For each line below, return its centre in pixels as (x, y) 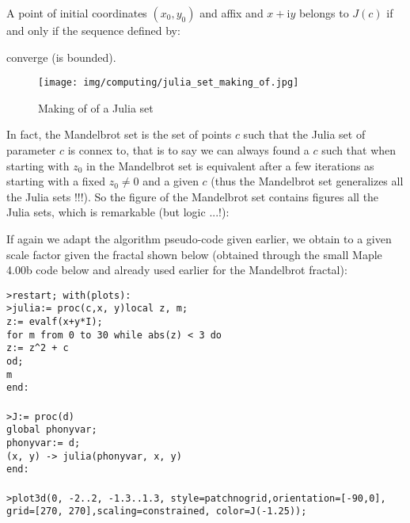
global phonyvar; (52, 430)
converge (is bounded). (61, 57)
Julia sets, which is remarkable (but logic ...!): (118, 212)
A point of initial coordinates (77, 13)
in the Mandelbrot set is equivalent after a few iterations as (230, 165)
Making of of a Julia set (96, 107)
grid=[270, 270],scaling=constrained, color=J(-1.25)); (157, 512)
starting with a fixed (56, 181)
